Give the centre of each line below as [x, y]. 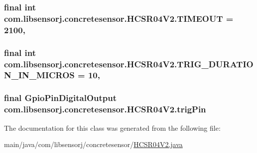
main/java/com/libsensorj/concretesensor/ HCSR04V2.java [93, 144]
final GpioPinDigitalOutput [61, 98]
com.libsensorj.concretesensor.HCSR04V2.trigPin [105, 109]
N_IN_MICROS [39, 75]
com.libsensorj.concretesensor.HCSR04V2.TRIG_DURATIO [129, 64]
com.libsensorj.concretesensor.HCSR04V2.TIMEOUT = [119, 18]
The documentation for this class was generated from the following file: [112, 127]
